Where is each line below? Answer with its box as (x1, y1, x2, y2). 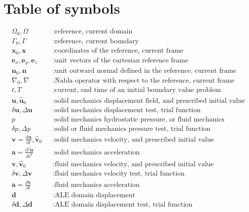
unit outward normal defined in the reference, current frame (55, 67, 237, 75)
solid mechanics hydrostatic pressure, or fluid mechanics (55, 116, 224, 123)
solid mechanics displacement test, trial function (55, 107, 201, 114)
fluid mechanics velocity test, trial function (55, 170, 185, 178)
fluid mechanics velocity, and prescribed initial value (55, 160, 214, 168)
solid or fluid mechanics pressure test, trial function (55, 125, 211, 133)
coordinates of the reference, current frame (55, 47, 183, 55)
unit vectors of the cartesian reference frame (55, 57, 188, 64)
